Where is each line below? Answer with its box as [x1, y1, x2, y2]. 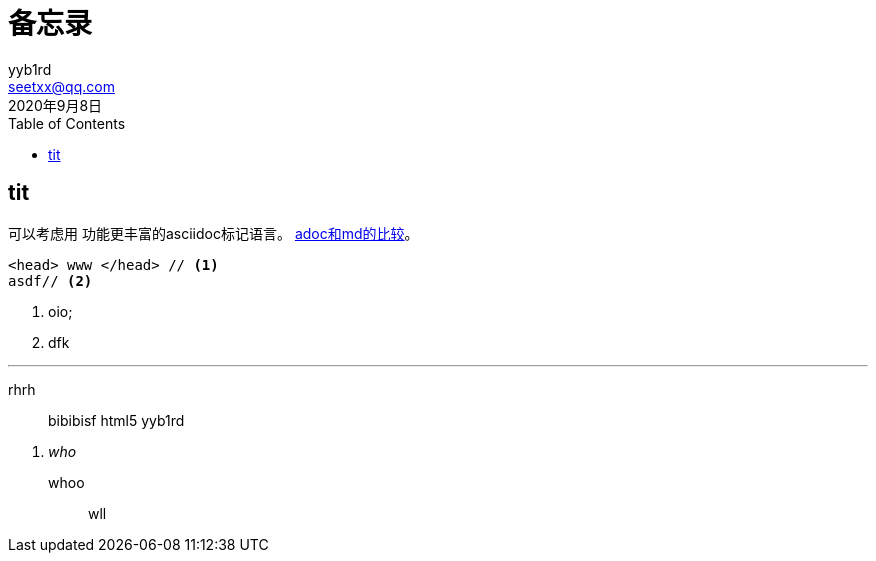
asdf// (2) [8, 272, 93, 289]
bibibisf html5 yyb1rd [48, 411, 185, 429]
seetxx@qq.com [8, 77, 115, 95]
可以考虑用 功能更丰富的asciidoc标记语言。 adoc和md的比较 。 [8, 224, 419, 242]
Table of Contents [8, 114, 126, 132]
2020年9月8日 [8, 96, 103, 114]
